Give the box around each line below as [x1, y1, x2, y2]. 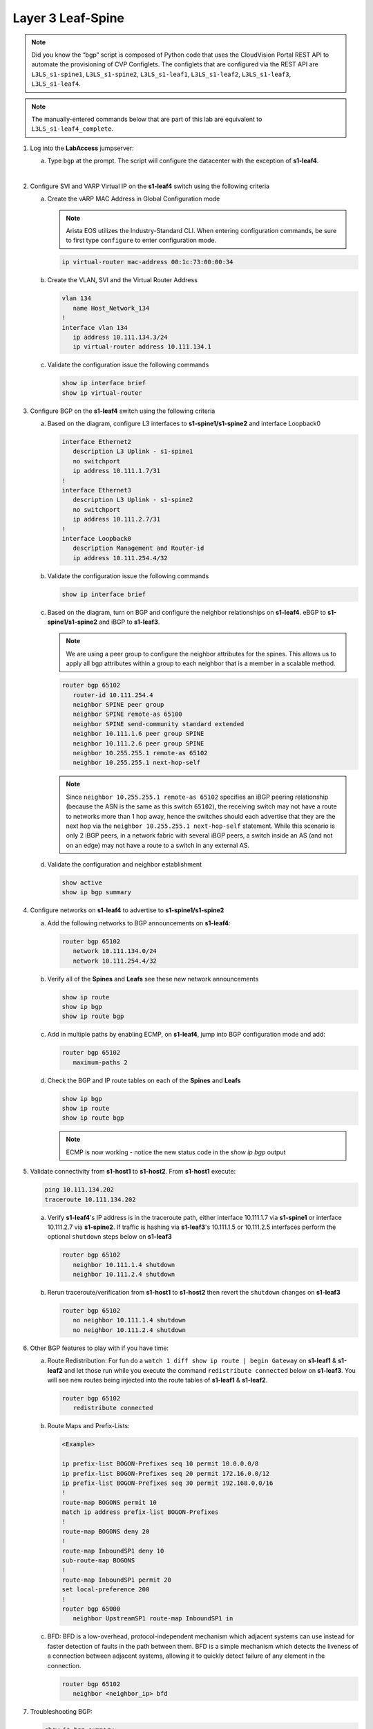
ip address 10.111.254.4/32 [73, 554, 169, 562]
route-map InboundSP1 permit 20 [61, 1575, 172, 1584]
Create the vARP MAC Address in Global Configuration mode [47, 194, 220, 203]
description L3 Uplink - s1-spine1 [73, 447, 193, 456]
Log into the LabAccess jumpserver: [30, 144, 134, 152]
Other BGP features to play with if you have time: [30, 1344, 169, 1352]
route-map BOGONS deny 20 [61, 1527, 150, 1535]
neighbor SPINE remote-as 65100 [73, 710, 182, 719]
